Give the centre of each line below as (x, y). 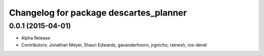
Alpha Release (36, 38)
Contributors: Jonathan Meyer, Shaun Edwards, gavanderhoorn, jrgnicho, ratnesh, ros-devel (114, 45)
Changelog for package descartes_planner (98, 13)
